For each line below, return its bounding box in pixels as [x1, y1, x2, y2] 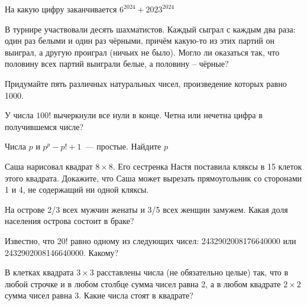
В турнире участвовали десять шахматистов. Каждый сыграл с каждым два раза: [5, 22, 296, 35]
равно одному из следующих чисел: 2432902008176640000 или [70, 234, 296, 246]
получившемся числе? [5, 120, 84, 132]
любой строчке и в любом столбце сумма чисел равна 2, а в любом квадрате [5, 277, 281, 290]
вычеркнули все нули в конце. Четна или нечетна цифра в [53, 109, 263, 121]
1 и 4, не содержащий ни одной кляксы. [5, 183, 149, 196]
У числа [5, 109, 34, 121]
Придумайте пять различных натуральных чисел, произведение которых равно [5, 77, 287, 89]
